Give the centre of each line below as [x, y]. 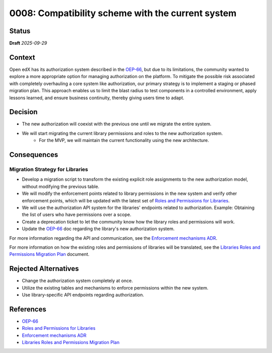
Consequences [34, 155]
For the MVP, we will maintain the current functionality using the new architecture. [124, 140]
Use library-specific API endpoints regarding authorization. [83, 295]
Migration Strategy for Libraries [49, 169]
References [28, 309]
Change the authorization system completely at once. [77, 281]
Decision [23, 112]
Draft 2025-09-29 [28, 43]
